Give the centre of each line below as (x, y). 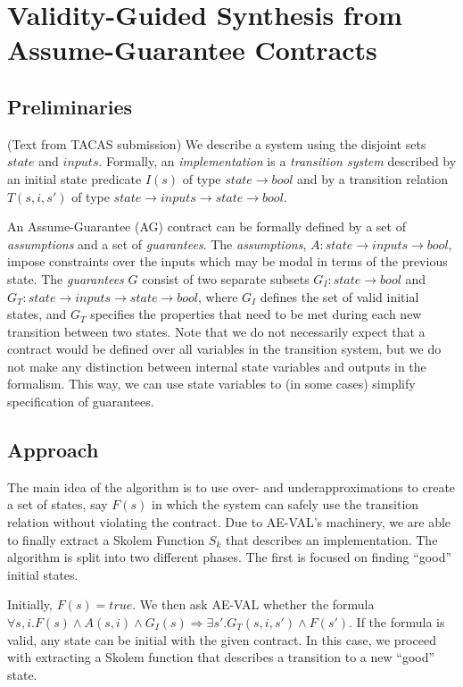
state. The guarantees (66, 278)
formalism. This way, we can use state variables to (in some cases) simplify (211, 384)
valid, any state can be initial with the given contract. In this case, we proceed (222, 639)
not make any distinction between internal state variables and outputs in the (217, 366)
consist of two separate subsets (226, 278)
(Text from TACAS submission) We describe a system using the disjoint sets (217, 143)
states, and (37, 314)
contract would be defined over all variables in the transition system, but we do (224, 349)
